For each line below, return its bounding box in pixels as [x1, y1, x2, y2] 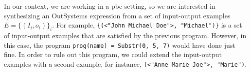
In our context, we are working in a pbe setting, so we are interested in [4, 1, 215, 11]
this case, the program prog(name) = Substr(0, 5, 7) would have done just [4, 40, 235, 50]
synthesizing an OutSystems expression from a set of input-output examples [4, 10, 231, 20]
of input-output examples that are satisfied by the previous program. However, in [4, 30, 247, 40]
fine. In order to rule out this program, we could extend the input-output [4, 49, 222, 59]
